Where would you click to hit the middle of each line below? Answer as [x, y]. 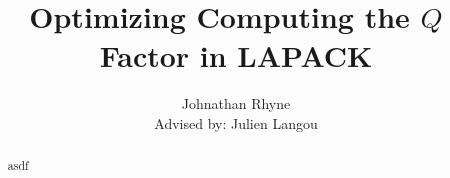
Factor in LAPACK [236, 55]
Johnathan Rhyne [236, 103]
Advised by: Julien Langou [236, 122]
